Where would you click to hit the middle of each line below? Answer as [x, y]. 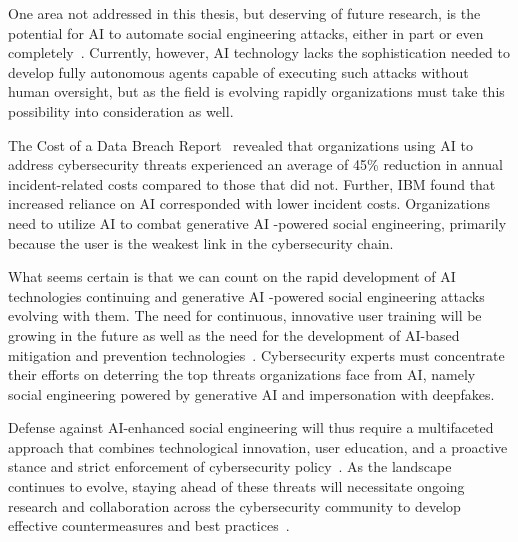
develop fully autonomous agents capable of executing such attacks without [238, 71]
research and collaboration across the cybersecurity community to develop [234, 505]
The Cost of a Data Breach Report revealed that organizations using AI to [240, 144]
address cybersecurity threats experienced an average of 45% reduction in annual [255, 164]
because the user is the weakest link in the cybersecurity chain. [201, 242]
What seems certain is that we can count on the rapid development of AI [232, 276]
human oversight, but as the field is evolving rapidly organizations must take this [256, 91]
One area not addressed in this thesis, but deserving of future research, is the [244, 13]
